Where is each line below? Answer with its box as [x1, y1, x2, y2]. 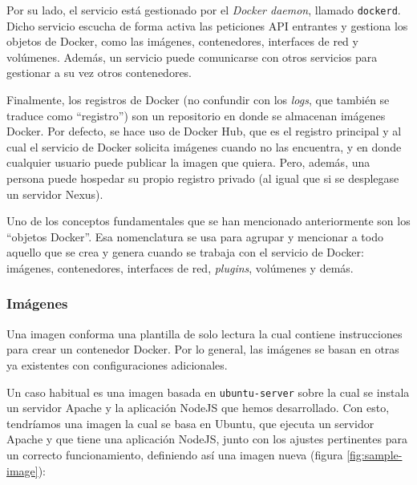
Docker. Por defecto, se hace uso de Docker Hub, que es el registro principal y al [6, 123, 402, 139]
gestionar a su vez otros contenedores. [6, 64, 192, 81]
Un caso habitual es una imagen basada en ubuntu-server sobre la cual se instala [6, 383, 410, 400]
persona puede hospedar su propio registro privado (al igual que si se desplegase [6, 170, 399, 186]
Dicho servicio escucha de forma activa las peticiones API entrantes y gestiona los [6, 17, 408, 34]
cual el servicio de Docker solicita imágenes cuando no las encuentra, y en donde [6, 138, 402, 155]
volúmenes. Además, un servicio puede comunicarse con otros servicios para [6, 48, 378, 65]
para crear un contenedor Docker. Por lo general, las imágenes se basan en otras [6, 341, 399, 358]
